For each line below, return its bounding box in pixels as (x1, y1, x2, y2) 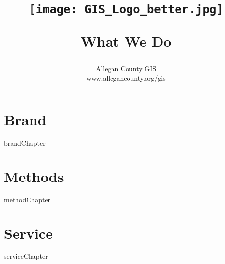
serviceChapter (4, 251, 48, 261)
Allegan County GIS (96, 63, 157, 73)
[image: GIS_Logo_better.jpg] (29, 2, 224, 16)
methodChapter (4, 194, 51, 204)
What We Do (80, 31, 172, 50)
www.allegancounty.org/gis (86, 73, 166, 83)
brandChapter (4, 138, 46, 148)
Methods (4, 166, 64, 186)
